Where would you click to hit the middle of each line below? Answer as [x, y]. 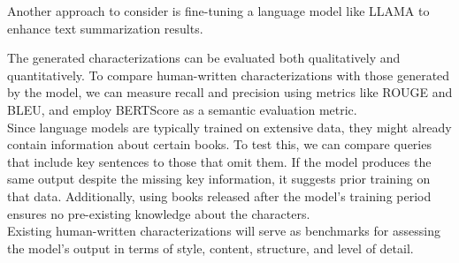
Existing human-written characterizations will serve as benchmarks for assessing [224, 231]
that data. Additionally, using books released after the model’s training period [219, 195]
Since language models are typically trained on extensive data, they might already [229, 127]
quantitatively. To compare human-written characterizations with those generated [229, 75]
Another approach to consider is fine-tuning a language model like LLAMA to [218, 11]
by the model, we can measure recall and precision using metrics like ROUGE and [230, 92]
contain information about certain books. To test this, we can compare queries [219, 144]
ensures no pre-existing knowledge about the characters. [159, 213]
